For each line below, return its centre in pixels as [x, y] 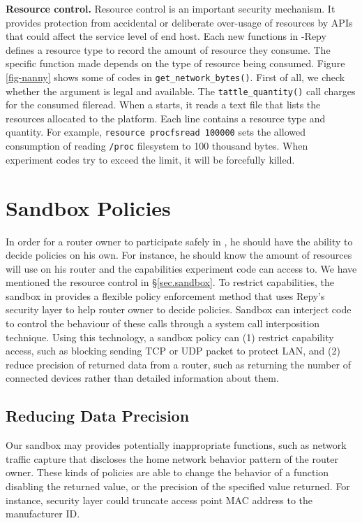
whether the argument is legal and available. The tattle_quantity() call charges [181, 91]
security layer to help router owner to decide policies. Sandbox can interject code [179, 309]
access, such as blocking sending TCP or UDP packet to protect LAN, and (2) [173, 351]
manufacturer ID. [43, 514]
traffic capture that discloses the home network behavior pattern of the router [172, 458]
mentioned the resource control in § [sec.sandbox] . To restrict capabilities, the [170, 282]
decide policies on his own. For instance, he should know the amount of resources [179, 255]
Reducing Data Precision [98, 416]
